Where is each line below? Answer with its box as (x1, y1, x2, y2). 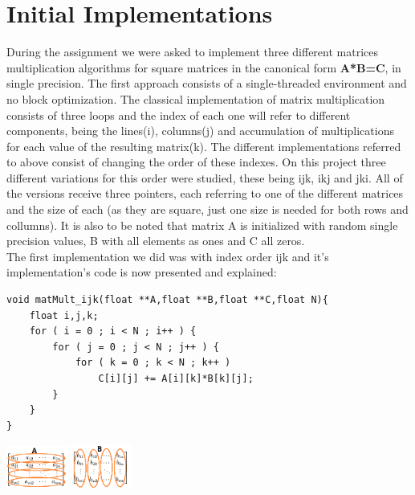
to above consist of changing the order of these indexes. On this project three (6, 153, 386, 170)
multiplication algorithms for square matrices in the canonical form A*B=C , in (6, 59, 401, 76)
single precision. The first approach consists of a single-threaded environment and (6, 75, 407, 92)
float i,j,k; (29, 309, 99, 321)
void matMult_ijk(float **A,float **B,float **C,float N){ (6, 294, 328, 306)
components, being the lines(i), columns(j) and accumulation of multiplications (6, 122, 394, 139)
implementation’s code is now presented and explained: (6, 264, 277, 280)
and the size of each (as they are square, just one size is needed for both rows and (6, 201, 409, 218)
